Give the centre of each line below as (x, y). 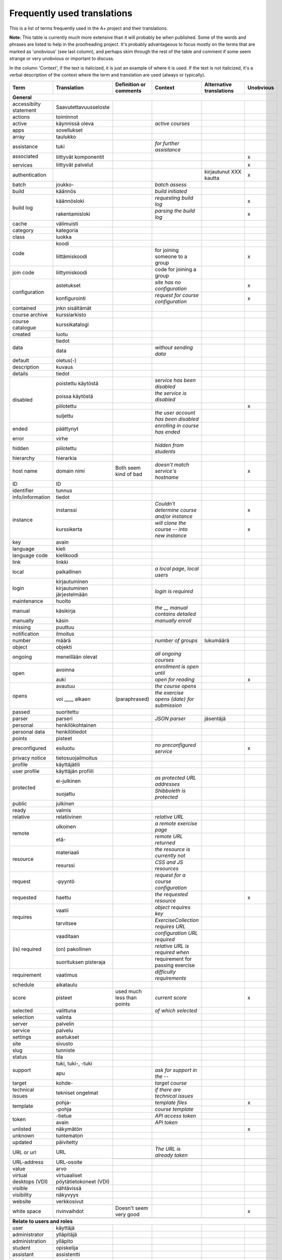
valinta (64, 1017)
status (20, 1057)
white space (27, 1211)
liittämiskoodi (72, 257)
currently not (170, 856)
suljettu (65, 416)
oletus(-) (66, 360)
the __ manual (171, 608)
